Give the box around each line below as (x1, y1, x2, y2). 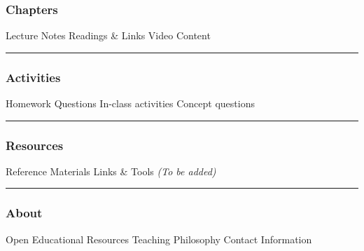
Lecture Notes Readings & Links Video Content (6, 28, 211, 43)
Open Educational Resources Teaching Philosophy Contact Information (6, 231, 312, 246)
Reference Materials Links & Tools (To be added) (6, 163, 216, 178)
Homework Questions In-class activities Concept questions (6, 96, 255, 111)
